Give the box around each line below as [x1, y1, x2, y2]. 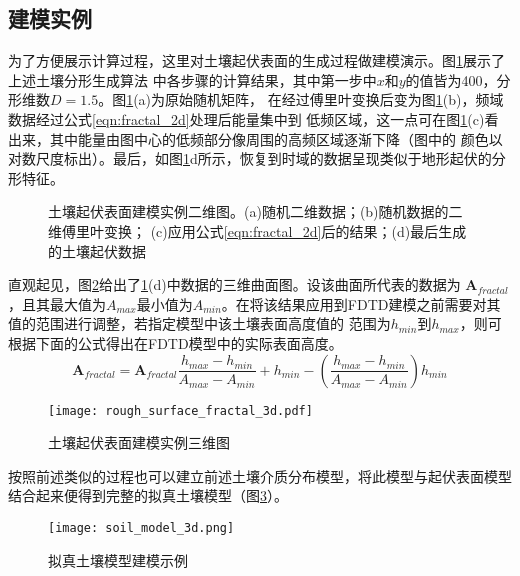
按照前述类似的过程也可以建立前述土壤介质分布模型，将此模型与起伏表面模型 [8, 465, 512, 486]
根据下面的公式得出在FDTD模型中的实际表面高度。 [8, 332, 343, 353]
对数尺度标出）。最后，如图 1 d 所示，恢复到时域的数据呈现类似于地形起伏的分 [8, 148, 506, 169]
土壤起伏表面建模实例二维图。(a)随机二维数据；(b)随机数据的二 [48, 201, 463, 222]
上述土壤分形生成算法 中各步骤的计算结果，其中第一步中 [8, 69, 377, 90]
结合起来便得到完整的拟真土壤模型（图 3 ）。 [8, 485, 288, 506]
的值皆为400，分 [405, 69, 511, 90]
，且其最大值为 [8, 293, 106, 314]
